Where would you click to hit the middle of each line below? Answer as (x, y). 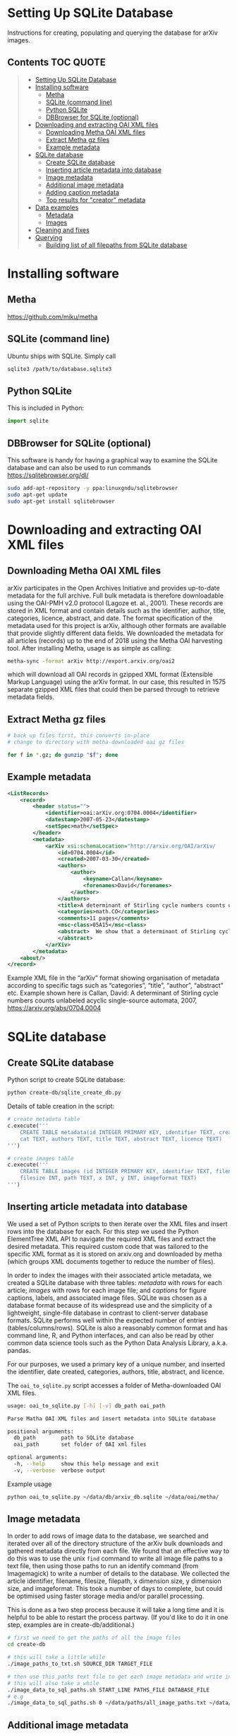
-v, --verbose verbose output (60, 1471)
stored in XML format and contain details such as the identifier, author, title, (117, 610)
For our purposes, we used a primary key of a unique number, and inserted (116, 1364)
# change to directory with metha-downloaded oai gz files (96, 742)
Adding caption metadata (83, 192)
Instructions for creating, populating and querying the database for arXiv (113, 33)
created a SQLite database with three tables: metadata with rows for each (115, 1282)
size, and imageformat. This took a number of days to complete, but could (115, 1589)
